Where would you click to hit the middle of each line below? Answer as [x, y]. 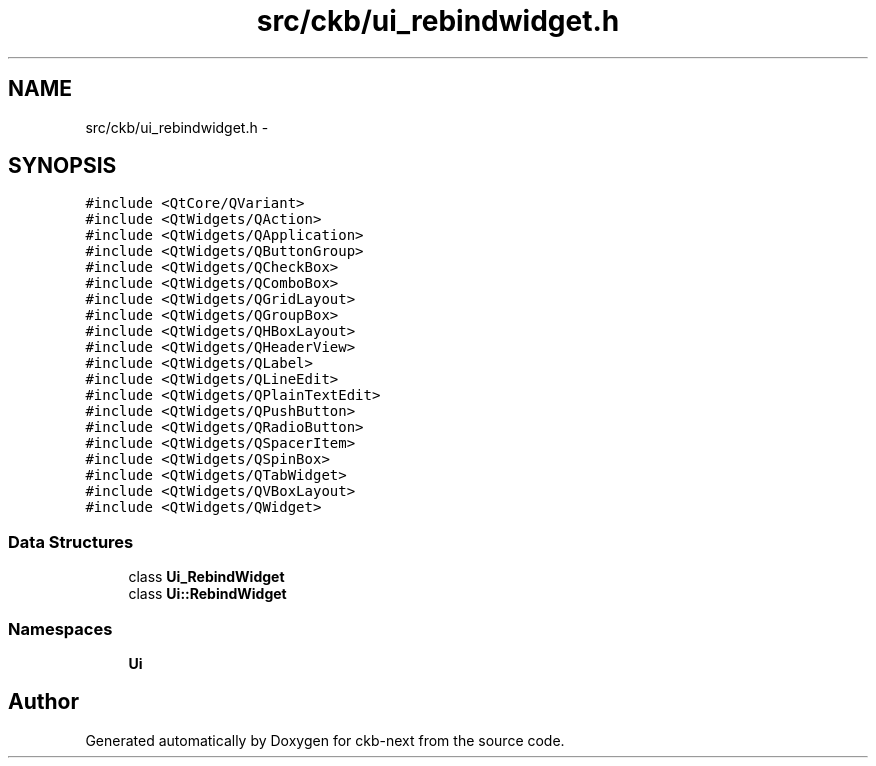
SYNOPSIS [62, 166]
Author [43, 702]
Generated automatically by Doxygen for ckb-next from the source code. [325, 740]
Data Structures [71, 541]
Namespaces [60, 628]
